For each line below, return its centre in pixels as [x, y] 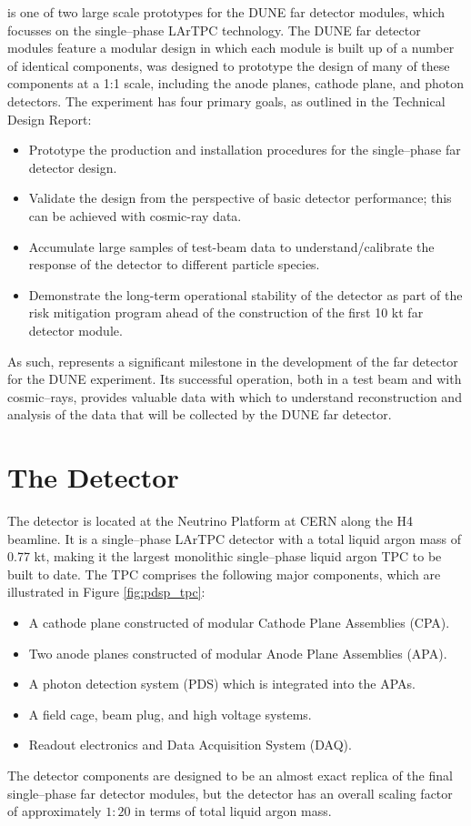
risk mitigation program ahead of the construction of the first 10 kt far [226, 312]
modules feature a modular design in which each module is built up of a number [231, 48]
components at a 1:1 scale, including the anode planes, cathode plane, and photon [235, 83]
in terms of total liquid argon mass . [233, 811]
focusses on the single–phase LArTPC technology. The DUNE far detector [214, 30]
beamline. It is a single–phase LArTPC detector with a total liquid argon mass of [235, 538]
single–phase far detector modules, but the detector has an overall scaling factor [230, 793]
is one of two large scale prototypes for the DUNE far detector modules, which [226, 12]
